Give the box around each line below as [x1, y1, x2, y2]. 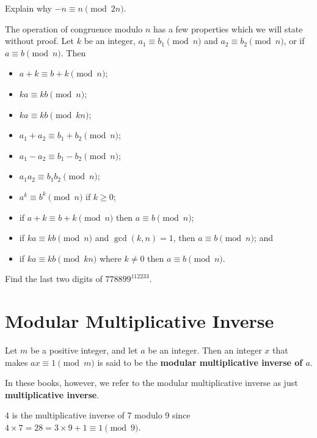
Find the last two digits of [5, 272, 103, 285]
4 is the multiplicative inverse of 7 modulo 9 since [5, 409, 191, 421]
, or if [283, 34, 305, 47]
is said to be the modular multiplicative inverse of [97, 355, 303, 368]
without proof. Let [5, 34, 75, 47]
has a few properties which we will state [153, 22, 303, 35]
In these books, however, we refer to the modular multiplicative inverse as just [5, 376, 298, 389]
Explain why [5, 2, 52, 14]
